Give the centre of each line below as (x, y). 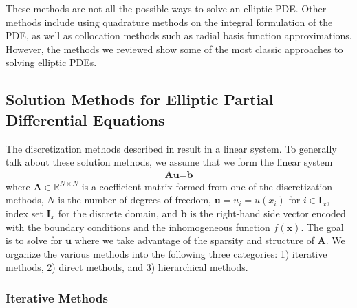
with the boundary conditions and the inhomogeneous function (138, 227)
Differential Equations (85, 119)
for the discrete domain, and (118, 213)
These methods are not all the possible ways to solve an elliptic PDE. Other (166, 8)
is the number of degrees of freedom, (134, 200)
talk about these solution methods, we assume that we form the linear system (169, 162)
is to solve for (34, 240)
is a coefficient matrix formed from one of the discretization (207, 186)
